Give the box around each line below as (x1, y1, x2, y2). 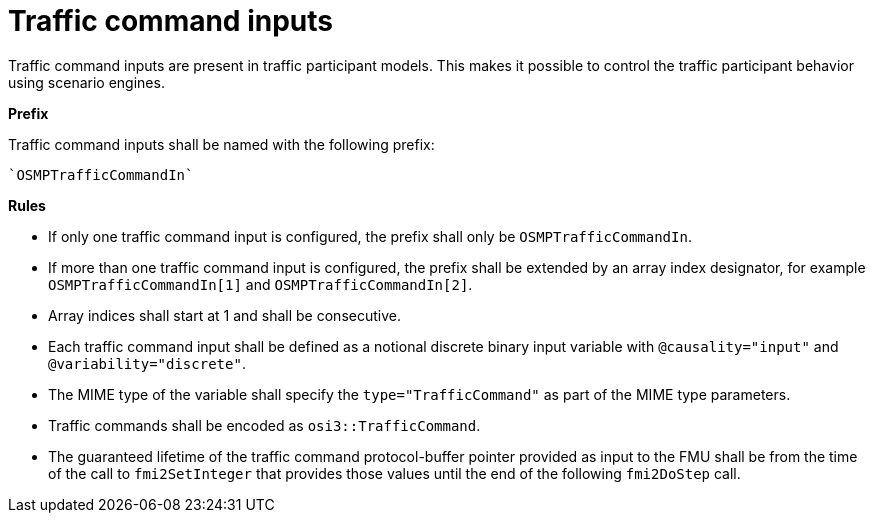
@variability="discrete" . (48, 354, 246, 372)
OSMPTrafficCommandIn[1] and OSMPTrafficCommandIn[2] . (48, 275, 473, 293)
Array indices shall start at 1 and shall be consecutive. (48, 306, 401, 324)
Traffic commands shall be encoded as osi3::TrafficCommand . (48, 416, 481, 434)
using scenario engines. (8, 73, 165, 91)
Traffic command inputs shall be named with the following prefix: (8, 135, 435, 153)
